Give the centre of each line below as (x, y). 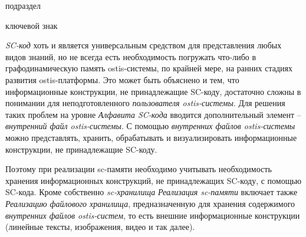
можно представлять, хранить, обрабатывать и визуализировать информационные (151, 137)
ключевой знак (32, 25)
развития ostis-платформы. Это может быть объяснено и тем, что (122, 79)
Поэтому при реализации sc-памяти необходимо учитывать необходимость (139, 169)
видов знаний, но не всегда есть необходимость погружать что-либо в (131, 56)
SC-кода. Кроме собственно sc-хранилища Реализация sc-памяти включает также (152, 192)
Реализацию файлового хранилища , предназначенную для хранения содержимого (150, 203)
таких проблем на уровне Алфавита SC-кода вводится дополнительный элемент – (153, 114)
